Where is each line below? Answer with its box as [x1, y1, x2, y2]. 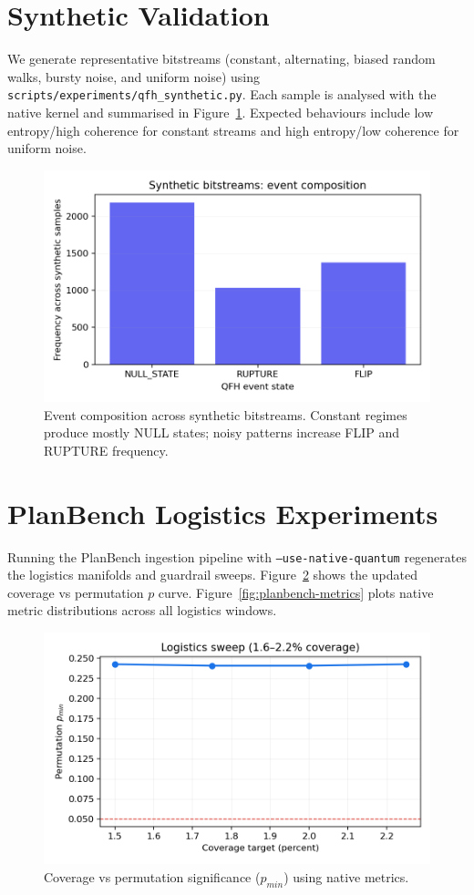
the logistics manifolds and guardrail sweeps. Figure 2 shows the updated [7, 565, 418, 584]
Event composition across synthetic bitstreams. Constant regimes [44, 405, 407, 424]
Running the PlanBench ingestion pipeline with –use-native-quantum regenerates [7, 547, 467, 566]
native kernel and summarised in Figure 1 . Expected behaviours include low [7, 102, 434, 121]
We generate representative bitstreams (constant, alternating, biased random [7, 49, 436, 68]
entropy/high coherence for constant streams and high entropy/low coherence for [7, 120, 459, 139]
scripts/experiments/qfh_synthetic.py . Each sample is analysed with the [7, 85, 437, 104]
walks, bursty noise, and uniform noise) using [7, 67, 260, 86]
